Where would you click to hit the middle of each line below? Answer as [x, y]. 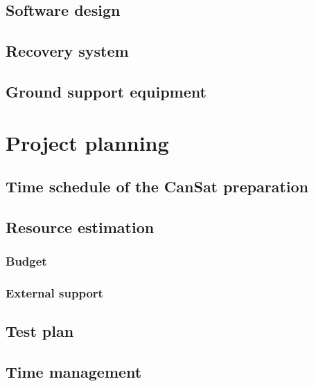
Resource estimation [80, 227]
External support [54, 293]
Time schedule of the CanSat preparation [157, 186]
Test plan [40, 331]
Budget [26, 261]
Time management [74, 372]
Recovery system [67, 51]
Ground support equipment [106, 91]
